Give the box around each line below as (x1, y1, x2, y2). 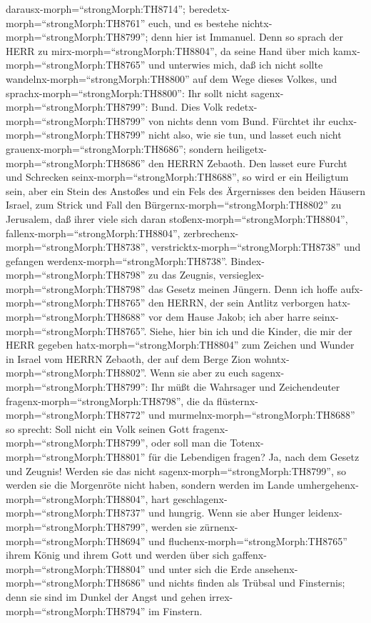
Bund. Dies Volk (151, 99, 223, 114)
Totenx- (230, 435, 264, 450)
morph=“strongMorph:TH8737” (6, 505, 146, 520)
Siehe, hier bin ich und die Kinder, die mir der (150, 323, 352, 338)
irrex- (209, 589, 233, 604)
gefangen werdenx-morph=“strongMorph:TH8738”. (6, 253, 228, 268)
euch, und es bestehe (148, 15, 239, 30)
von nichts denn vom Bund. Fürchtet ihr (148, 113, 325, 128)
